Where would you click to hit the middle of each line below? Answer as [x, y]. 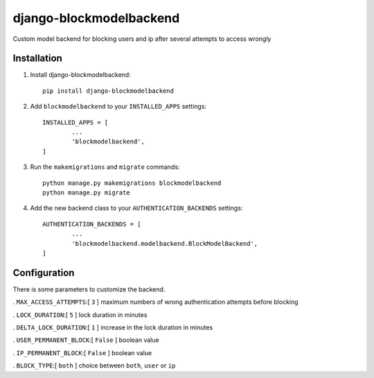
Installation [37, 58]
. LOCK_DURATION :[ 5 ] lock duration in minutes [80, 314]
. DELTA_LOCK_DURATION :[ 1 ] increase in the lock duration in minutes [113, 327]
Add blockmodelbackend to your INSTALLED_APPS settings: [118, 107]
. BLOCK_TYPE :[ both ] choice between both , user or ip [94, 366]
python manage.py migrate [87, 192]
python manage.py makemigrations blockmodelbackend [132, 183]
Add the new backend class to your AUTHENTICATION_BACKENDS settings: [136, 208]
